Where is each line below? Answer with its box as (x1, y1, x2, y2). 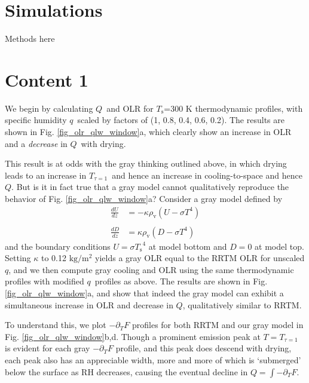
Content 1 (5, 67, 88, 91)
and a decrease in (5, 137, 68, 149)
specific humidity (5, 114, 67, 126)
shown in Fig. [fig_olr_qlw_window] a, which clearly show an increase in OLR (5, 125, 292, 138)
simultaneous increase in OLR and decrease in (5, 298, 173, 311)
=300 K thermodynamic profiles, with (164, 102, 303, 114)
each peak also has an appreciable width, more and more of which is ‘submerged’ (5, 354, 301, 366)
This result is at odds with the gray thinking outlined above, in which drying (5, 157, 287, 170)
